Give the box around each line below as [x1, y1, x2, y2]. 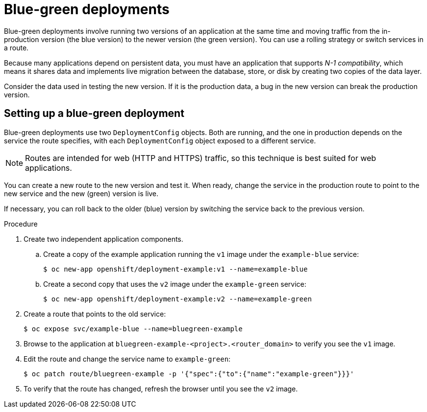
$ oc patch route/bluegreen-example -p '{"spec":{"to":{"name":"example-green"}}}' [24, 369, 354, 378]
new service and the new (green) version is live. [4, 189, 159, 198]
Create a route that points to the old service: [24, 309, 166, 318]
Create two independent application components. [24, 234, 183, 243]
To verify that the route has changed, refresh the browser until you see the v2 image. [24, 384, 298, 393]
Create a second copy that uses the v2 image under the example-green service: [43, 279, 306, 288]
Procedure [4, 219, 38, 228]
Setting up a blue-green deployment [4, 107, 184, 120]
